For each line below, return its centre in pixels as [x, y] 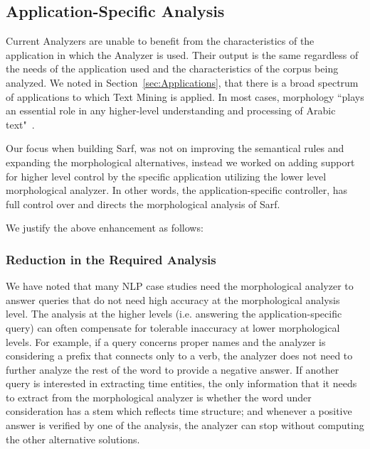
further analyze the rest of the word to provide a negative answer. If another [173, 369]
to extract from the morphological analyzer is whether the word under [159, 397]
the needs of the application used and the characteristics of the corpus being [172, 69]
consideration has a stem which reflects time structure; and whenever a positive [179, 411]
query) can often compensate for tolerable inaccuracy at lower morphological [173, 327]
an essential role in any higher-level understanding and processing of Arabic [171, 110]
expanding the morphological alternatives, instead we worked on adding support [180, 162]
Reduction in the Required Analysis [111, 259]
